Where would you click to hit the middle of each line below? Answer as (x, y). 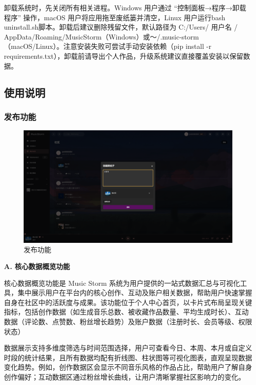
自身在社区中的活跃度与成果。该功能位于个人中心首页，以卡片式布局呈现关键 (128, 302)
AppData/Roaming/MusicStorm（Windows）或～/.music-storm (101, 36)
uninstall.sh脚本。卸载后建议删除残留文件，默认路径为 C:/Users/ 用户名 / (121, 27)
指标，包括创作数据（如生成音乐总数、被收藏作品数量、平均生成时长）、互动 (126, 312)
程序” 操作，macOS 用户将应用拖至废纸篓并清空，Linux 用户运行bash (115, 17)
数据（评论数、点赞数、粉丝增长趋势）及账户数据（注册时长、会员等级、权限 (128, 322)
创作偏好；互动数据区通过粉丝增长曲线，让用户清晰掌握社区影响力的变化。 (125, 377)
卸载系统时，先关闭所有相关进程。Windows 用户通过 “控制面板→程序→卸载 (125, 7)
